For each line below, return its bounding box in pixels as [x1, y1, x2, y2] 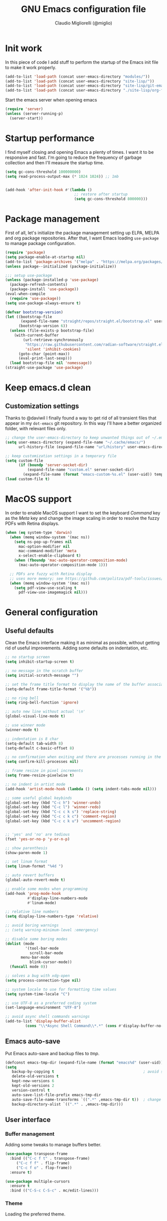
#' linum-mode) [27, 900, 57, 905]
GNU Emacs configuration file [21, 3, 146, 15]
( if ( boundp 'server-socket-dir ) [18, 463, 88, 468]
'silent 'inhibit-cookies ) [25, 347, 81, 352]
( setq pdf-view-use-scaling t [14, 585, 77, 591]
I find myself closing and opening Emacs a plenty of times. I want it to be [5, 149, 154, 155]
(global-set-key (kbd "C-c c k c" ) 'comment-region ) [5, 814, 117, 819]
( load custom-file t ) [5, 477, 50, 482]
